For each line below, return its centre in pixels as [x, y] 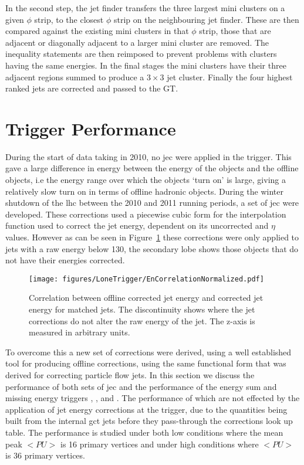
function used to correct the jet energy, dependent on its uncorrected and [137, 225]
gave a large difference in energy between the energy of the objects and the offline [152, 168]
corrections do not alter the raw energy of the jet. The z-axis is [142, 320]
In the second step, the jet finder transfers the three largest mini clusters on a [145, 8]
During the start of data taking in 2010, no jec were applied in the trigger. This [148, 156]
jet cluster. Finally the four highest [230, 77]
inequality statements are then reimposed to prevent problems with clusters [141, 54]
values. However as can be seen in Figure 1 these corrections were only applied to [152, 237]
